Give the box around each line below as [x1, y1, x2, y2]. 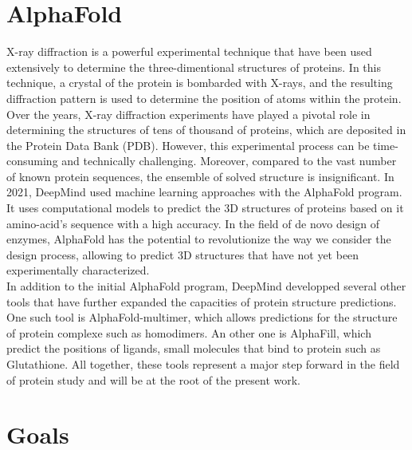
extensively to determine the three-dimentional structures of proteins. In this [6, 58, 381, 75]
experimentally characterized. [6, 262, 150, 278]
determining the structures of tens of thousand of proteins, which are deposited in [6, 121, 406, 138]
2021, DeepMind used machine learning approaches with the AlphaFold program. [6, 184, 402, 200]
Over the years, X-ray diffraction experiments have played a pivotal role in [6, 105, 371, 122]
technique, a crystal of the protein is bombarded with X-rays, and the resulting [6, 74, 393, 91]
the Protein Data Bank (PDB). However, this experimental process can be [6, 136, 370, 153]
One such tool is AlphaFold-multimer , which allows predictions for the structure [6, 309, 398, 326]
